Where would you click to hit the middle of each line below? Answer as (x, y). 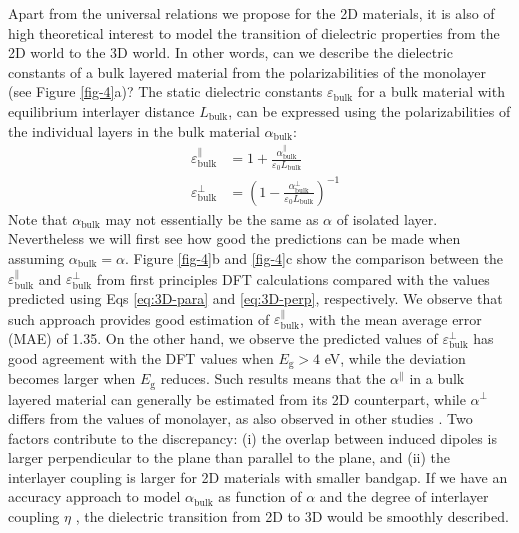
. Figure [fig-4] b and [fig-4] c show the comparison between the (314, 258)
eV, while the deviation (395, 357)
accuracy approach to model (94, 496)
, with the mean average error (391, 318)
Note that (38, 218)
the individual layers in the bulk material (134, 130)
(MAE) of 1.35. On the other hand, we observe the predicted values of (223, 338)
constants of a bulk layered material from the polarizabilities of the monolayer (247, 71)
